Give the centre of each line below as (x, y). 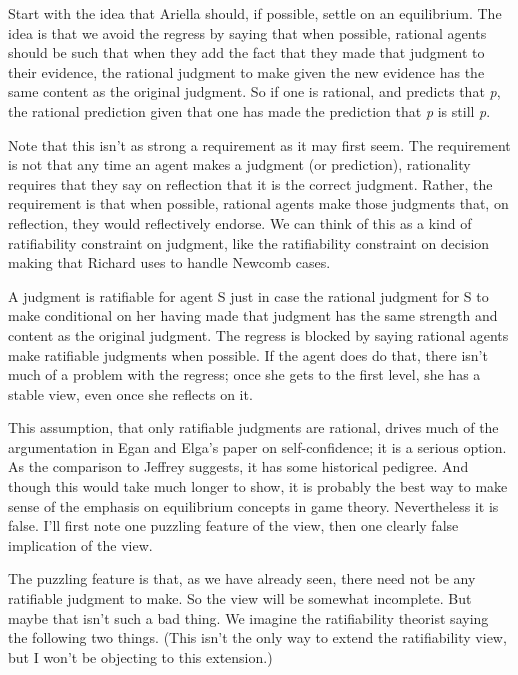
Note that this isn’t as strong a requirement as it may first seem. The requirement (259, 144)
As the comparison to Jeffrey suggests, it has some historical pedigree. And (238, 466)
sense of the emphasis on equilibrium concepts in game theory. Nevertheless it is (253, 505)
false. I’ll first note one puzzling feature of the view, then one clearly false (233, 525)
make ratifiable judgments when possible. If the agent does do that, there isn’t (248, 354)
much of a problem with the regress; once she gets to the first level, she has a (244, 374)
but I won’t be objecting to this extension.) (140, 656)
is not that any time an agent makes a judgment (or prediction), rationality (239, 164)
